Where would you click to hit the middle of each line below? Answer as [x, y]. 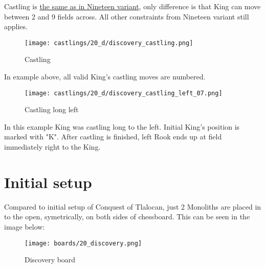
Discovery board [50, 260]
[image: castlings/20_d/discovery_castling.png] [109, 43]
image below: [25, 226]
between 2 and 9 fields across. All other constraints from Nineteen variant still [127, 16]
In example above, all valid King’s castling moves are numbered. [105, 77]
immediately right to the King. [52, 147]
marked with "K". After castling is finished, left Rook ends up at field [113, 137]
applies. [16, 26]
